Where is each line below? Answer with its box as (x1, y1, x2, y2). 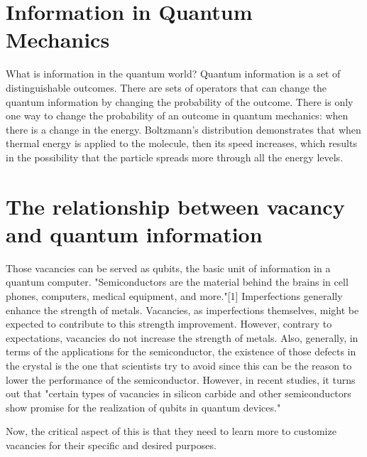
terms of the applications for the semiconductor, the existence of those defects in (6, 344, 356, 359)
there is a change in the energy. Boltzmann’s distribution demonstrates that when (6, 122, 361, 136)
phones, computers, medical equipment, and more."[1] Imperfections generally (6, 288, 343, 303)
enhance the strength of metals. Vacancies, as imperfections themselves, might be (6, 302, 359, 317)
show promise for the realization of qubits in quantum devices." (6, 399, 281, 414)
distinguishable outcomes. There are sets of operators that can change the (6, 80, 327, 95)
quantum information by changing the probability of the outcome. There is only (6, 94, 354, 109)
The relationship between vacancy (6, 191, 345, 220)
